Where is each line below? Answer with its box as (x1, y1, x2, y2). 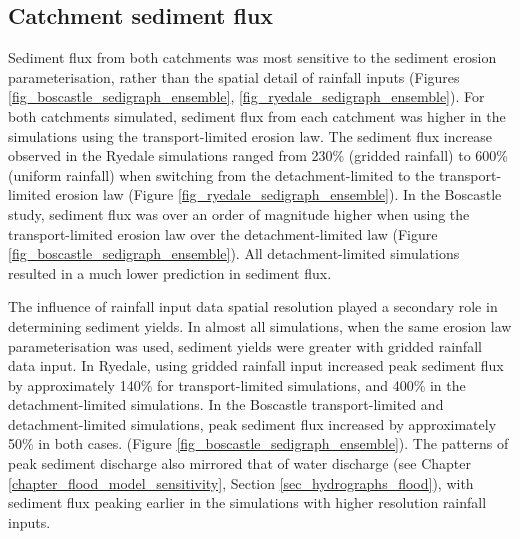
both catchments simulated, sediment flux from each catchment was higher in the (8, 105, 506, 126)
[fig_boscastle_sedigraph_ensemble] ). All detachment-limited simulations (8, 243, 460, 264)
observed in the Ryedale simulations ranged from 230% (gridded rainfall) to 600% (8, 145, 508, 166)
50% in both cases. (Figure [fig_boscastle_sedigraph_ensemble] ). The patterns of (8, 433, 509, 454)
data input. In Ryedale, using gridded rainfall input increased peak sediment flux (8, 355, 504, 376)
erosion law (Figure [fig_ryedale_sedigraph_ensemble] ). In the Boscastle (55, 184, 502, 205)
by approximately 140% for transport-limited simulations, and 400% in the (8, 374, 466, 395)
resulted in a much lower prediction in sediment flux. (8, 262, 332, 283)
